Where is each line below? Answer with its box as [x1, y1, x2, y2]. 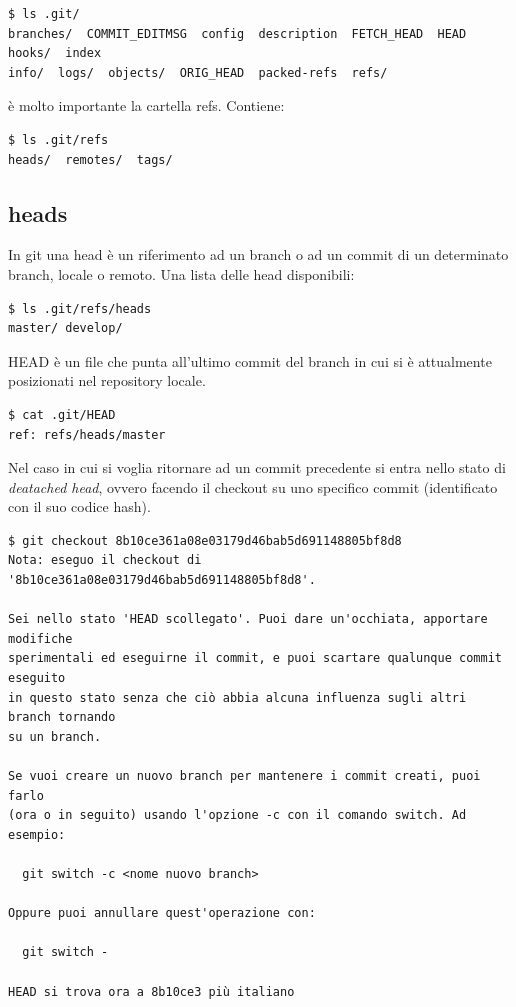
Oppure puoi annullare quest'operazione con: [8, 906, 316, 921]
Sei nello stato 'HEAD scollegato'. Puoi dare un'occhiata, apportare [8, 612, 488, 627]
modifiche [8, 631, 73, 646]
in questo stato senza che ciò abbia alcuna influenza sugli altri [8, 690, 467, 705]
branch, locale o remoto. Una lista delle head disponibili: [8, 263, 355, 284]
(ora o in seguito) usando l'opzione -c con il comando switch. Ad [8, 808, 467, 823]
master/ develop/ [8, 321, 123, 336]
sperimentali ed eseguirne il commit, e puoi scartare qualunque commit [8, 651, 502, 666]
